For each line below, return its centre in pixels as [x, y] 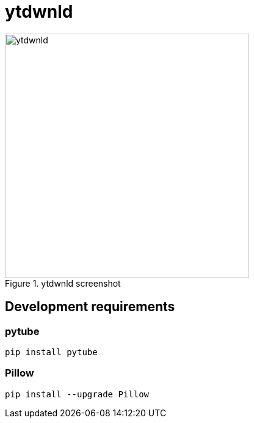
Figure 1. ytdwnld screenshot [63, 283]
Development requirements [90, 307]
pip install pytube [51, 352]
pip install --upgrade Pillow [77, 394]
